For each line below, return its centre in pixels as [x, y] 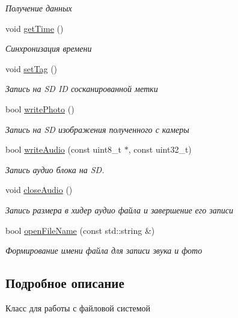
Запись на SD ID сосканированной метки [82, 89]
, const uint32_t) [160, 149]
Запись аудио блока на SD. [55, 169]
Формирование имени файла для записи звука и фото [104, 250]
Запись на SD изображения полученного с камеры [97, 129]
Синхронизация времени [49, 48]
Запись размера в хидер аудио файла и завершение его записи [119, 209]
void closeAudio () [39, 190]
